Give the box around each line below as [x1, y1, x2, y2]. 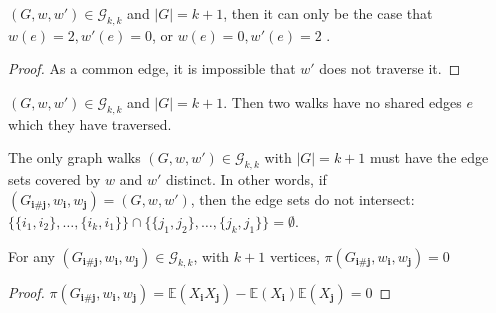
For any [8, 245, 55, 266]
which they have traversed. [8, 113, 172, 134]
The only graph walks [8, 147, 141, 168]
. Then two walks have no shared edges [223, 91, 462, 112]
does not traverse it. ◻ [319, 58, 461, 79]
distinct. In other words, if [165, 169, 327, 190]
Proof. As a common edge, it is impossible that [8, 58, 296, 79]
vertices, [269, 245, 320, 266]
